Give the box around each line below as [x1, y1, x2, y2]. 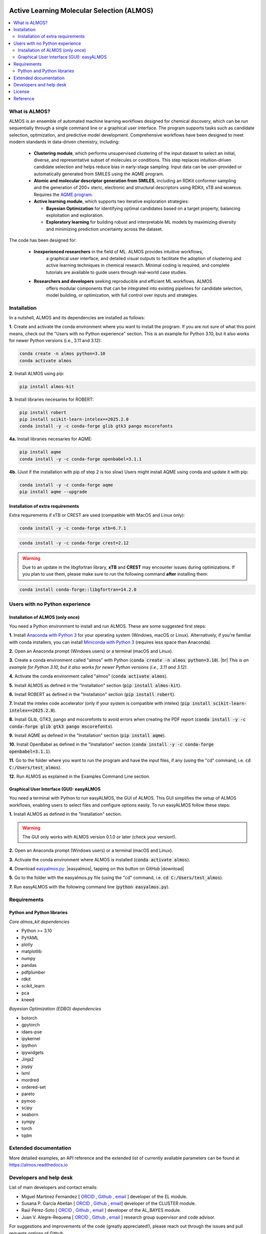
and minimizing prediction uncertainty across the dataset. [46, 226, 163, 232]
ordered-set [21, 1084, 46, 1090]
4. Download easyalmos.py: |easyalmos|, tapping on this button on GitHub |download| [9, 866, 184, 872]
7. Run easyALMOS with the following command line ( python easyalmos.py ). [9, 884, 170, 889]
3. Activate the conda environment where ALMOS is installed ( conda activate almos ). [9, 856, 191, 862]
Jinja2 [21, 1056, 34, 1062]
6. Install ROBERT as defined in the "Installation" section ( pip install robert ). [9, 692, 176, 697]
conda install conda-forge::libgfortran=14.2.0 [19, 587, 136, 592]
